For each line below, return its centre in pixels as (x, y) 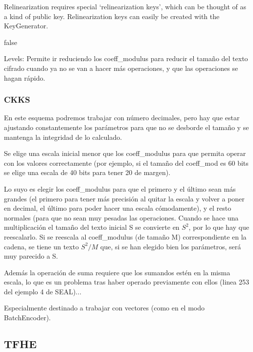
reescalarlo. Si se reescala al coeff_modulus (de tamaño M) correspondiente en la (125, 236)
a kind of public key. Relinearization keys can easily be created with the (112, 16)
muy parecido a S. (31, 256)
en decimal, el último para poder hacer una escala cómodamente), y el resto (118, 208)
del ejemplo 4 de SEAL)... (43, 291)
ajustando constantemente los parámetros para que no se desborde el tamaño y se (126, 127)
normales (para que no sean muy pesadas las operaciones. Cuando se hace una (121, 217)
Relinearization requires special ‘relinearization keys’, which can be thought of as (125, 6)
